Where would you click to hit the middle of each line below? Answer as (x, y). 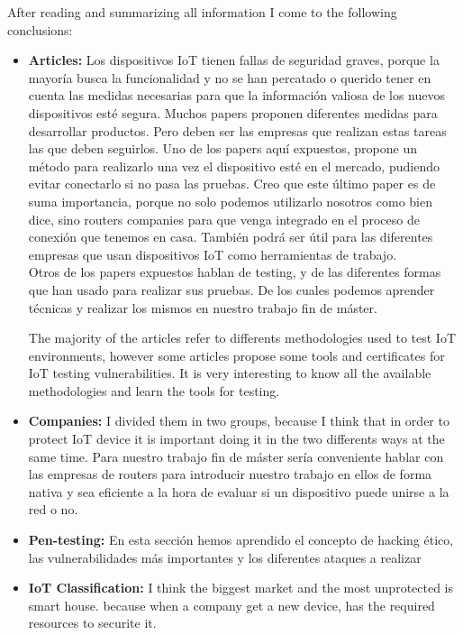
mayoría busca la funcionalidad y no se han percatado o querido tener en (230, 77)
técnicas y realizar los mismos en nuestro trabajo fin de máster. (203, 307)
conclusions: (40, 29)
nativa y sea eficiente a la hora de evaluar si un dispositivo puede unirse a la (239, 491)
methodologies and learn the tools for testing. (154, 390)
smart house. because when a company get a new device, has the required (231, 605)
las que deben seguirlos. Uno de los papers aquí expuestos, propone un (222, 148)
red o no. (53, 509)
